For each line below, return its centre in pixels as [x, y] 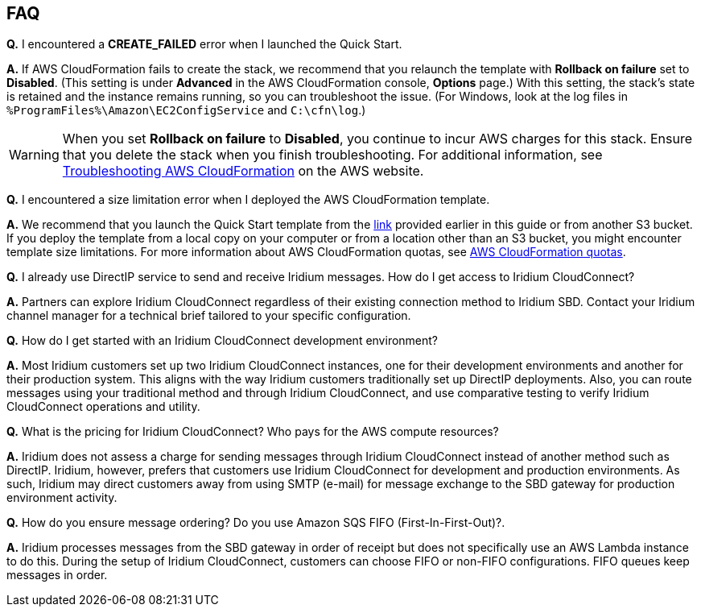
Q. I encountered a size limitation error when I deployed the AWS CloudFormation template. [248, 200]
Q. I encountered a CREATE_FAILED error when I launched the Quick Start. [204, 44]
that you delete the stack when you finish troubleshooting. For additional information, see [332, 155]
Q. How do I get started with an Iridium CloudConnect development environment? [223, 341]
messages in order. [57, 575]
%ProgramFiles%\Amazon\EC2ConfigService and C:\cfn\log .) [186, 110]
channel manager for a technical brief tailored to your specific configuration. [209, 316]
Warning [34, 155]
